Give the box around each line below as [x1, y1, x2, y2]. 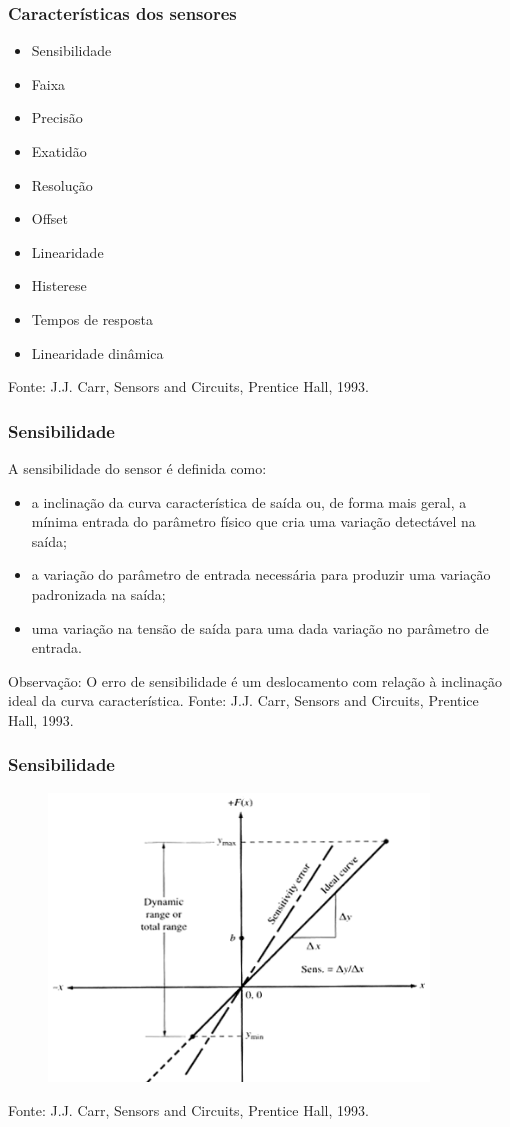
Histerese [31, 275, 87, 296]
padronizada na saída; [31, 583, 166, 604]
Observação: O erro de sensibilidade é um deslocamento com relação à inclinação [8, 670, 502, 691]
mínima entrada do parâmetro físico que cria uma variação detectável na [31, 511, 476, 532]
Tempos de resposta [31, 308, 153, 329]
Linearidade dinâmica [31, 342, 164, 363]
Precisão [31, 107, 83, 128]
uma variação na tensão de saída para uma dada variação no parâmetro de [31, 617, 489, 638]
